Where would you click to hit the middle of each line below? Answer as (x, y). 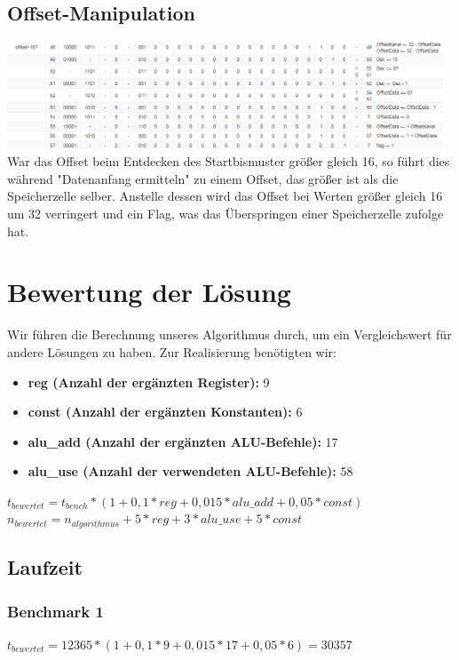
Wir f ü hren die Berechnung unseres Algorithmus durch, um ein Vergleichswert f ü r (229, 334)
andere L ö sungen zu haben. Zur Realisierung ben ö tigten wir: (172, 351)
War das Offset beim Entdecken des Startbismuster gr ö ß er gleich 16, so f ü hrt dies (229, 161)
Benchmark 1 (55, 611)
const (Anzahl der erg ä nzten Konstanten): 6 (165, 412)
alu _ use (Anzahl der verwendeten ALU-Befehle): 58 (190, 471)
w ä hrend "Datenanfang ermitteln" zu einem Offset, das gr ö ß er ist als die (203, 178)
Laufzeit (45, 567)
